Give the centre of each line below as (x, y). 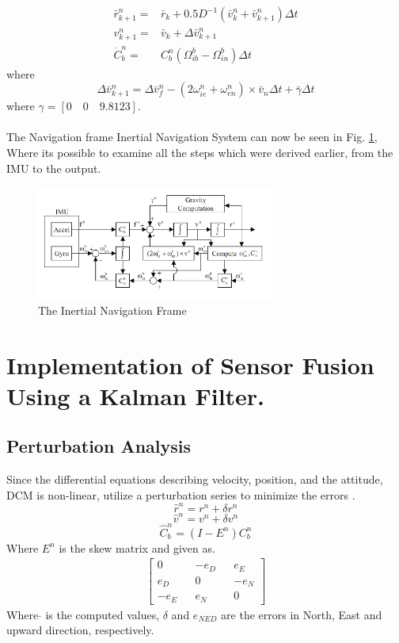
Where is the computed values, (83, 614)
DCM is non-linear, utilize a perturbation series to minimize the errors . (181, 494)
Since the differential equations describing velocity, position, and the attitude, (195, 479)
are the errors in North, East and (302, 614)
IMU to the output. (54, 168)
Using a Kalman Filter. (136, 395)
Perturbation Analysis (99, 446)
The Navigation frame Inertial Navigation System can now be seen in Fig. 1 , (192, 137)
